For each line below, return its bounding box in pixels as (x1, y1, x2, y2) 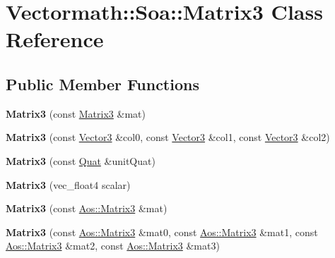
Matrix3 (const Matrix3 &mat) (6, 106, 146, 121)
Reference (6, 25, 104, 54)
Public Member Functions (6, 73, 199, 94)
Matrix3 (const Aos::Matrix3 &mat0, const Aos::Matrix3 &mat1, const (6, 224, 318, 239)
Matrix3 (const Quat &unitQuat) (6, 153, 155, 168)
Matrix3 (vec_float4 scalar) (6, 177, 131, 192)
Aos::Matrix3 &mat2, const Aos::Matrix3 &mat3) (6, 238, 220, 253)
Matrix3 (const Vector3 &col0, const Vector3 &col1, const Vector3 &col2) (6, 130, 330, 145)
